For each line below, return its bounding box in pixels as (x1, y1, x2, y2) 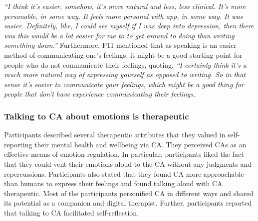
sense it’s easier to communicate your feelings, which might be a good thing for (4, 79, 244, 89)
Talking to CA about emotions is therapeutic (4, 110, 189, 122)
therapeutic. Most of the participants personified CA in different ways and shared (4, 188, 254, 198)
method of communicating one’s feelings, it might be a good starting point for (4, 49, 243, 60)
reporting (4, 139, 32, 149)
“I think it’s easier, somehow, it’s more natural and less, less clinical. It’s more (4, 1, 246, 11)
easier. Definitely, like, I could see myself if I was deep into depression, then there (4, 20, 254, 31)
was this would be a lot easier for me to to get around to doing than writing (4, 30, 235, 40)
